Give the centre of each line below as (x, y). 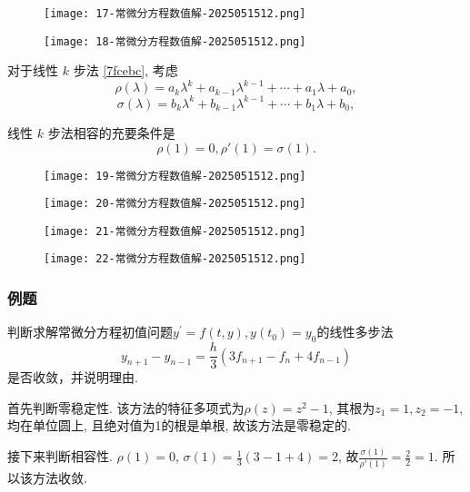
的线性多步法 (355, 332)
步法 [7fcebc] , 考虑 (125, 70)
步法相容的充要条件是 (111, 132)
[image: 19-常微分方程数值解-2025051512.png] (175, 176)
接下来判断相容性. (60, 456)
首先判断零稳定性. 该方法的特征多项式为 (126, 407)
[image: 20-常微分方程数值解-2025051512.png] (175, 204)
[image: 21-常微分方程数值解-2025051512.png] (175, 231)
